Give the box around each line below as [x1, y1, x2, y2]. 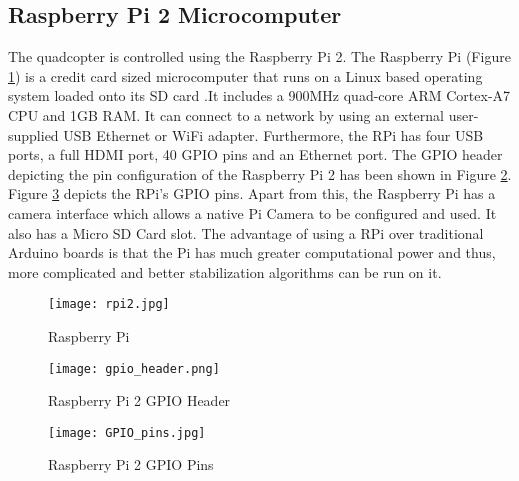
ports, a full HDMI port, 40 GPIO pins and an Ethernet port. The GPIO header [8, 144, 503, 165]
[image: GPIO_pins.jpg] [48, 425, 206, 440]
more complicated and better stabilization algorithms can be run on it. [8, 261, 442, 282]
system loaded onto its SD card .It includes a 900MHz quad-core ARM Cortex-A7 [8, 85, 511, 106]
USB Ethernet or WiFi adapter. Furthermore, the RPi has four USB [63, 124, 484, 145]
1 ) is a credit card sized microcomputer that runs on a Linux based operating [8, 65, 483, 86]
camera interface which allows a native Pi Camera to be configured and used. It [8, 202, 497, 223]
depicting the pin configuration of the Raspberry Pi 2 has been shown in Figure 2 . [8, 163, 512, 184]
